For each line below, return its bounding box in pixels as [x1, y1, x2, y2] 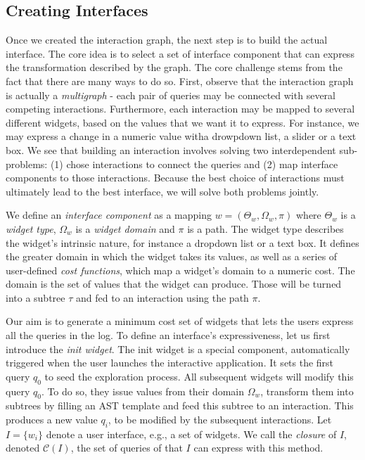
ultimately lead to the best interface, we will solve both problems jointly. [6, 184, 319, 198]
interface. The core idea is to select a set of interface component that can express [6, 46, 354, 60]
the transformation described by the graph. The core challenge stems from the [6, 60, 342, 75]
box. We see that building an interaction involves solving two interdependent [6, 142, 336, 157]
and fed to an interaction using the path [75, 290, 249, 305]
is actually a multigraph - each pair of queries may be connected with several [6, 87, 335, 102]
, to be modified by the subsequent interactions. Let [108, 412, 332, 427]
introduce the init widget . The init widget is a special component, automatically [6, 341, 350, 356]
